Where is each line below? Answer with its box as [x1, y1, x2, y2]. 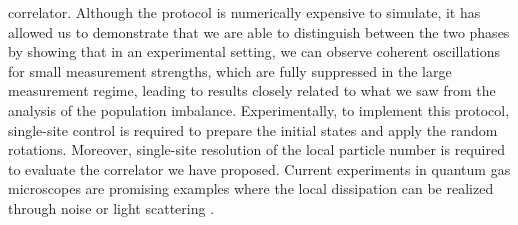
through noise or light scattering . [8, 197, 215, 218]
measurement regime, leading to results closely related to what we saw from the [8, 80, 496, 101]
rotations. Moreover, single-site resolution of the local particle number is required [8, 139, 505, 160]
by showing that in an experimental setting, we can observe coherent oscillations [8, 41, 501, 62]
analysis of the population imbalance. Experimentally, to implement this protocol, [8, 99, 510, 120]
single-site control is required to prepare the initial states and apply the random [8, 119, 498, 140]
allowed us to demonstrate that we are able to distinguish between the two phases [8, 21, 510, 42]
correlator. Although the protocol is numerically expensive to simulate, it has [8, 2, 481, 22]
